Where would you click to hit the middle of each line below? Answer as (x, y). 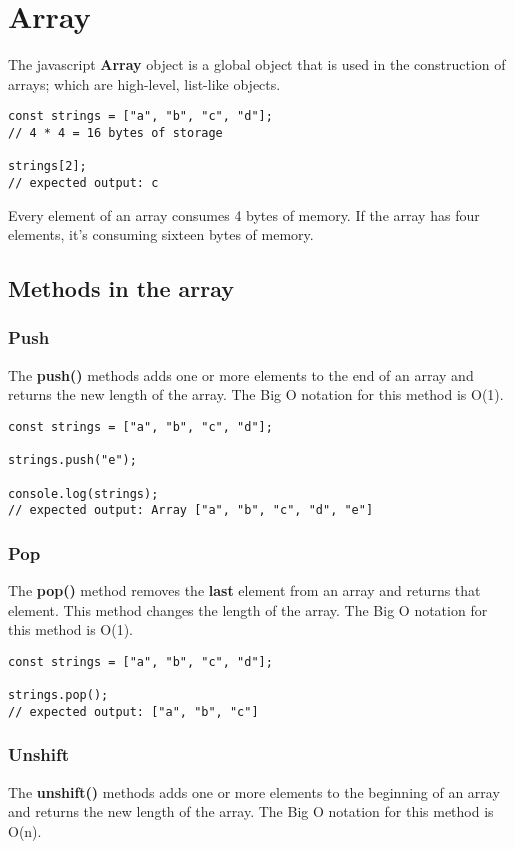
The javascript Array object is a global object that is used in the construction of (257, 64)
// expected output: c (83, 182)
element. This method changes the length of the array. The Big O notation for (248, 609)
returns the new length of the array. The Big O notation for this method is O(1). (256, 394)
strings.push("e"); (72, 460)
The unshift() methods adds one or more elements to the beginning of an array (254, 791)
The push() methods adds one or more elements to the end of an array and (241, 374)
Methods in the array (121, 288)
